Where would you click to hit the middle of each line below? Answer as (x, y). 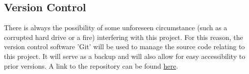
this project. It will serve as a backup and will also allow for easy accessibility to (125, 56)
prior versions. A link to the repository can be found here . (91, 65)
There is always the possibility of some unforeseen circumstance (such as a (116, 28)
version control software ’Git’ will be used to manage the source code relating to (124, 46)
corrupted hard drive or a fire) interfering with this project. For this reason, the (124, 37)
